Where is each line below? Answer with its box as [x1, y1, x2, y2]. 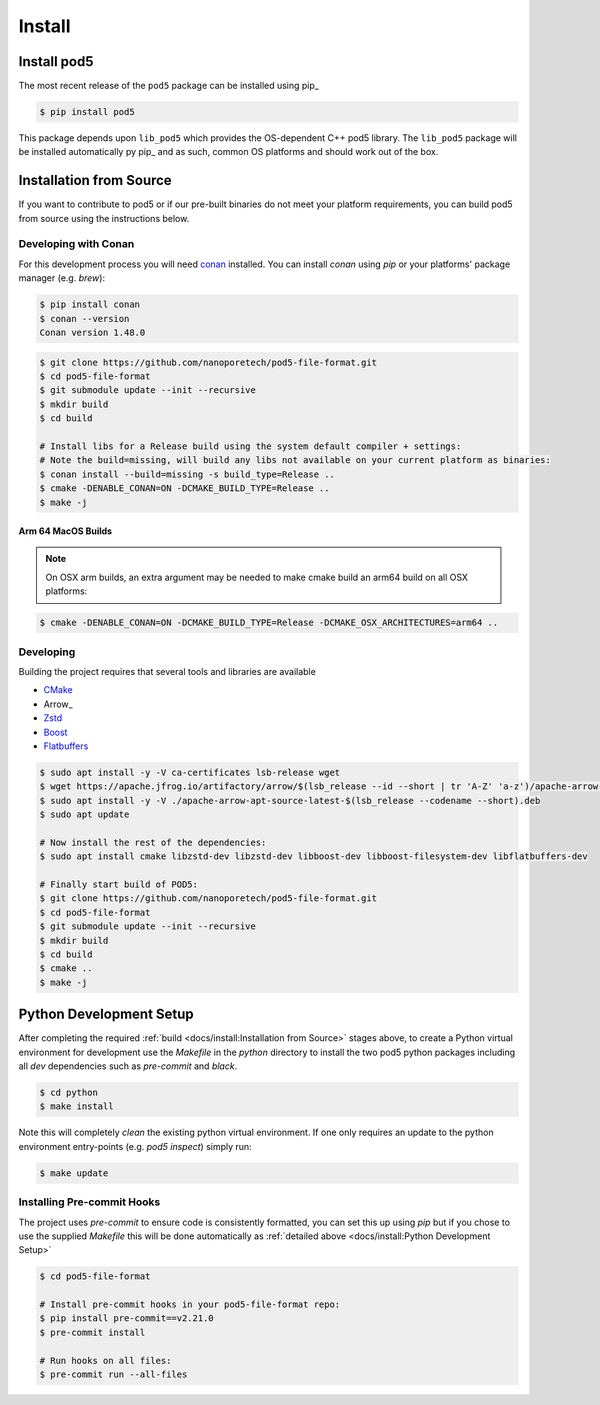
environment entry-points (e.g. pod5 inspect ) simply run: [18, 1140, 252, 1152]
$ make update [39, 1167, 109, 1179]
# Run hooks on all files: [39, 1355, 172, 1366]
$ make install [39, 1101, 114, 1112]
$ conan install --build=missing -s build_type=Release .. [39, 468, 335, 480]
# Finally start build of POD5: [39, 879, 199, 890]
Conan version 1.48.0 [39, 327, 146, 339]
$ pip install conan [39, 299, 140, 310]
